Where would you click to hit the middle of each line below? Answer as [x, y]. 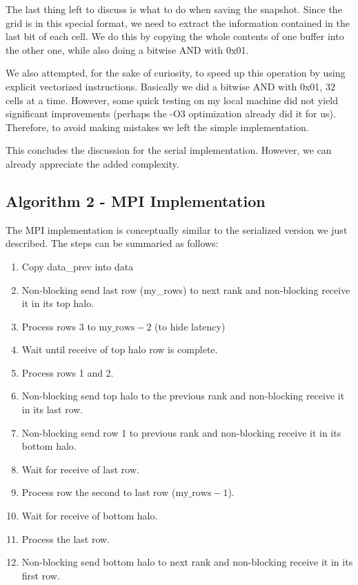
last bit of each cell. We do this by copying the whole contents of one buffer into [175, 36]
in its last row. [52, 409]
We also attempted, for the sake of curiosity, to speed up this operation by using [176, 73]
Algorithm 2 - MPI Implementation [136, 200]
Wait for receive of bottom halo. [90, 516]
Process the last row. [66, 538]
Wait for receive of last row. [80, 469]
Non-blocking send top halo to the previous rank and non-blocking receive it [183, 396]
